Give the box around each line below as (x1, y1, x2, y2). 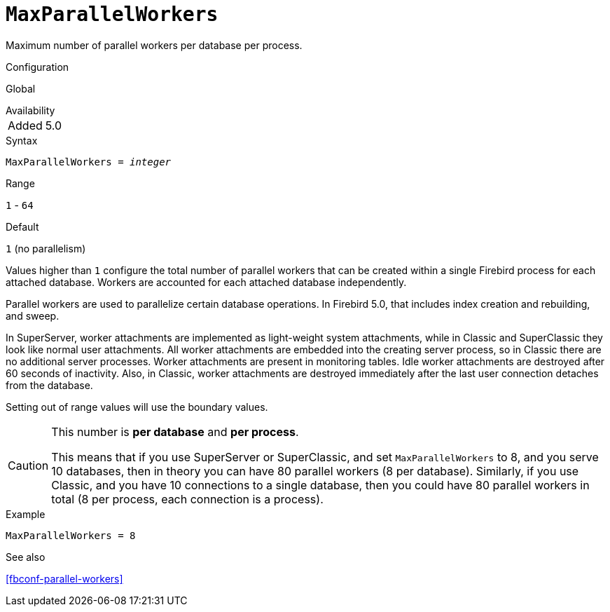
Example (6, 508, 46, 520)
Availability (6, 104, 55, 116)
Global (6, 82, 36, 95)
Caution (8, 458, 49, 472)
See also (6, 550, 46, 563)
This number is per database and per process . (51, 424, 299, 439)
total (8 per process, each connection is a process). (51, 491, 324, 506)
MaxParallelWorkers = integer (6, 156, 172, 168)
